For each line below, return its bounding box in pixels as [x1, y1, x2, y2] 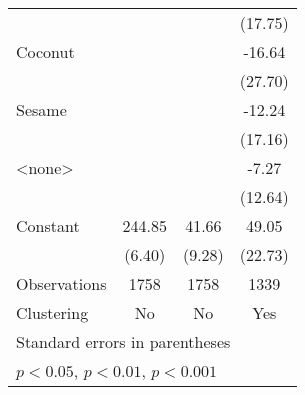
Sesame [16, 98, 67, 121]
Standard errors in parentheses [16, 330, 231, 353]
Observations [16, 272, 107, 295]
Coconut [16, 40, 75, 63]
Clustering [16, 301, 89, 324]
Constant [16, 214, 80, 237]
